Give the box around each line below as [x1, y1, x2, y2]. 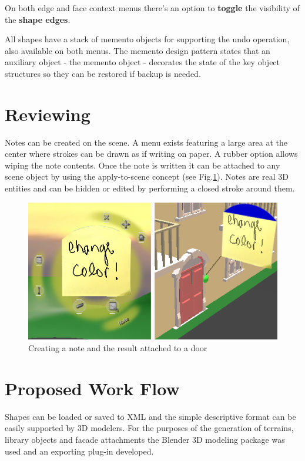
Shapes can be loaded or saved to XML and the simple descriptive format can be [5, 410, 296, 422]
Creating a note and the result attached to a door [28, 342, 207, 354]
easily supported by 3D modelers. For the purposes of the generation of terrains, [5, 422, 294, 434]
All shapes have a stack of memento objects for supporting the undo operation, [5, 33, 290, 45]
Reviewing [5, 102, 91, 126]
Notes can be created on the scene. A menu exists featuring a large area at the [5, 136, 288, 148]
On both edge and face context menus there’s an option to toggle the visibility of [5, 2, 300, 14]
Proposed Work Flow [5, 376, 180, 400]
